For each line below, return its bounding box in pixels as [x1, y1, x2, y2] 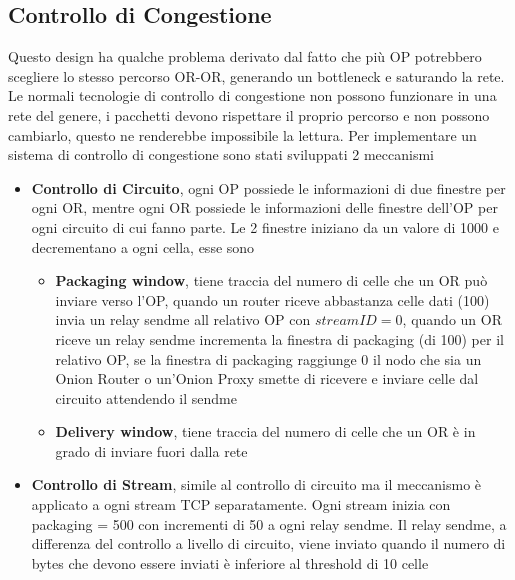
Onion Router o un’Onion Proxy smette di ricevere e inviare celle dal [55, 368, 479, 389]
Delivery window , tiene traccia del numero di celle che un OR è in [55, 421, 476, 442]
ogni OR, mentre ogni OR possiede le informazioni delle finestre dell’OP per [31, 197, 498, 218]
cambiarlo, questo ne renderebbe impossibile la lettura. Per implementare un [8, 124, 477, 145]
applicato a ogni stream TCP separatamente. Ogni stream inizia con [31, 494, 451, 515]
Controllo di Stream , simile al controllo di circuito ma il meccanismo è [31, 474, 482, 495]
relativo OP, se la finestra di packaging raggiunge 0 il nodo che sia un [55, 348, 482, 369]
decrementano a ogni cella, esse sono [31, 236, 255, 257]
